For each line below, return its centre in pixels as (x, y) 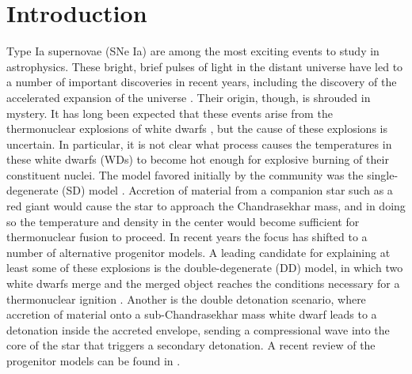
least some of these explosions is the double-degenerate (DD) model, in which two (205, 268)
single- (383, 174)
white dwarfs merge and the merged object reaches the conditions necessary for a (203, 283)
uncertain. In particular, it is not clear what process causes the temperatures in (199, 144)
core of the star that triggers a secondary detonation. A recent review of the (191, 345)
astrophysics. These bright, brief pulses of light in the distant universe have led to (205, 66)
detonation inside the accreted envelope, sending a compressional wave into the (198, 329)
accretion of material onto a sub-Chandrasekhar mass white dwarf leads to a (192, 314)
